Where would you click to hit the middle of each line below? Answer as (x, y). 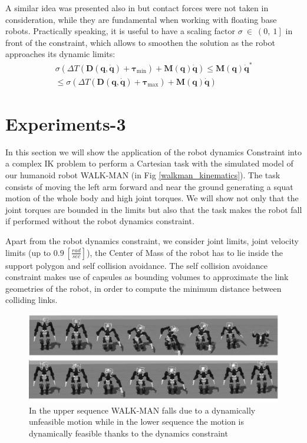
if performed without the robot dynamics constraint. (100, 221)
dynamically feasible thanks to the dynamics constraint (128, 433)
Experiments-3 (66, 123)
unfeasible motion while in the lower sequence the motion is (137, 422)
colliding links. (32, 300)
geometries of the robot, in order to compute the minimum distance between (143, 288)
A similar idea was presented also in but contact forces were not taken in (137, 8)
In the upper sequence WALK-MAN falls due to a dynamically (142, 410)
